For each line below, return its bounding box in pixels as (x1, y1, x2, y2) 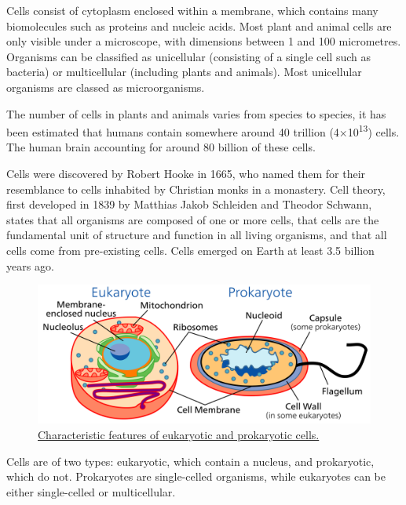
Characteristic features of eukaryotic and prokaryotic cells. (38, 426, 320, 442)
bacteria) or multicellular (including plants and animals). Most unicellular (6, 64, 362, 80)
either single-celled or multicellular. (6, 483, 176, 500)
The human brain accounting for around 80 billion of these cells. (6, 139, 316, 155)
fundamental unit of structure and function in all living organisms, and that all (6, 227, 387, 243)
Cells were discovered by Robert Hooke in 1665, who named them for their (6, 165, 366, 181)
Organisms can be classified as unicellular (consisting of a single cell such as (6, 48, 371, 64)
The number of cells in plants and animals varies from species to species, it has (6, 105, 386, 122)
